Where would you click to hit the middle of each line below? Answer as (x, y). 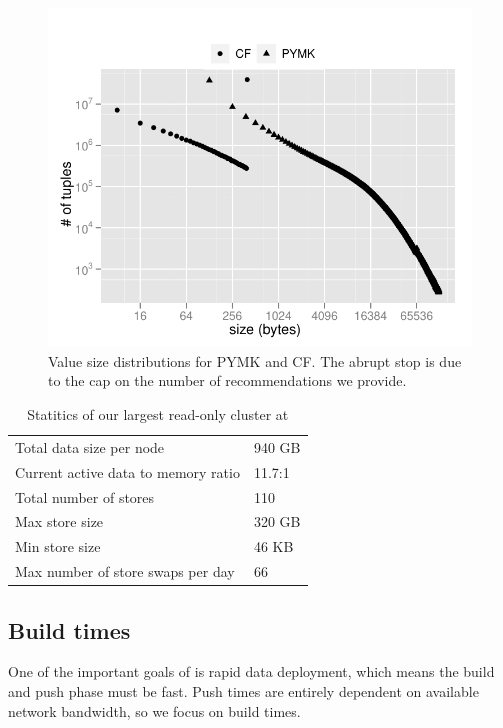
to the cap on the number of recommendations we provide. (227, 380)
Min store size (58, 546)
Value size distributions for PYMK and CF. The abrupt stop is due (255, 360)
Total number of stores (85, 496)
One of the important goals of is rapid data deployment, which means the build (251, 671)
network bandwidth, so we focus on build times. (154, 710)
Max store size (59, 521)
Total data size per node (90, 446)
